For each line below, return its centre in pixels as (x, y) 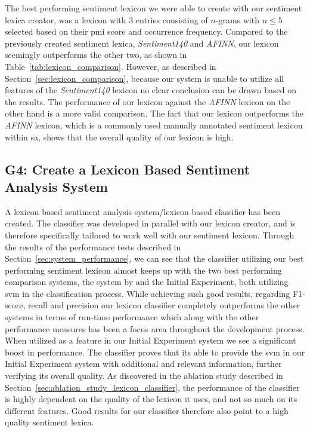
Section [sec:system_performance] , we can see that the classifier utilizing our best (154, 258)
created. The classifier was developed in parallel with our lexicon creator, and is (150, 223)
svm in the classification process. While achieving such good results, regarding (148, 293)
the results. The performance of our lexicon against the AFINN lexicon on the (148, 101)
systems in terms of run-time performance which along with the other (132, 317)
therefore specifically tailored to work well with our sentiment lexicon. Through (150, 235)
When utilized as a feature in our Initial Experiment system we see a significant (151, 340)
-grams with (237, 19)
